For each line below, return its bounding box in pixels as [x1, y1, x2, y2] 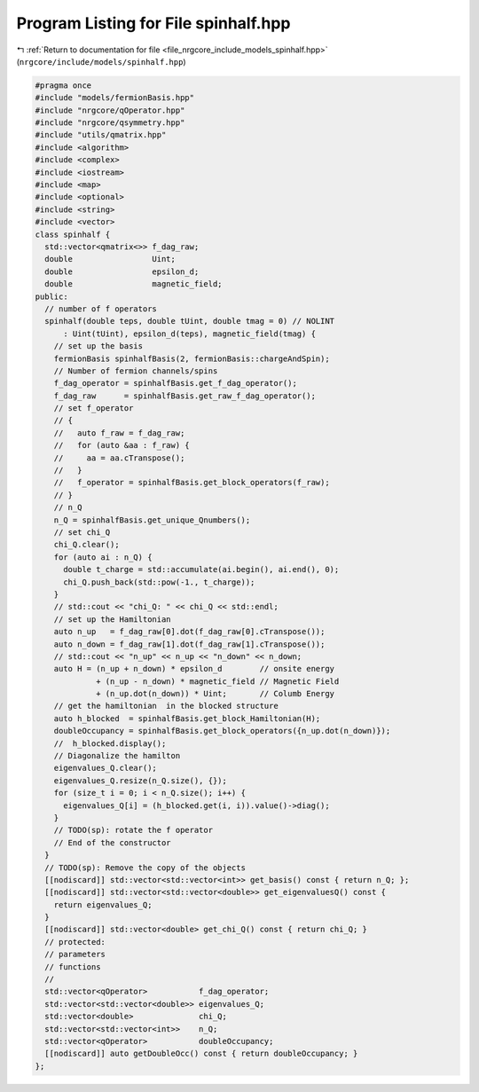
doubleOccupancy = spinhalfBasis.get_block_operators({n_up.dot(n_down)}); [53, 726, 391, 736]
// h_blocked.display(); [53, 738, 167, 749]
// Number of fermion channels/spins [53, 365, 218, 376]
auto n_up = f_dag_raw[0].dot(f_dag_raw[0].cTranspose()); [53, 626, 326, 637]
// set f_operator [53, 404, 134, 413]
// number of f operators [44, 303, 157, 314]
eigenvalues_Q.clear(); [53, 763, 157, 774]
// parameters [44, 949, 106, 960]
